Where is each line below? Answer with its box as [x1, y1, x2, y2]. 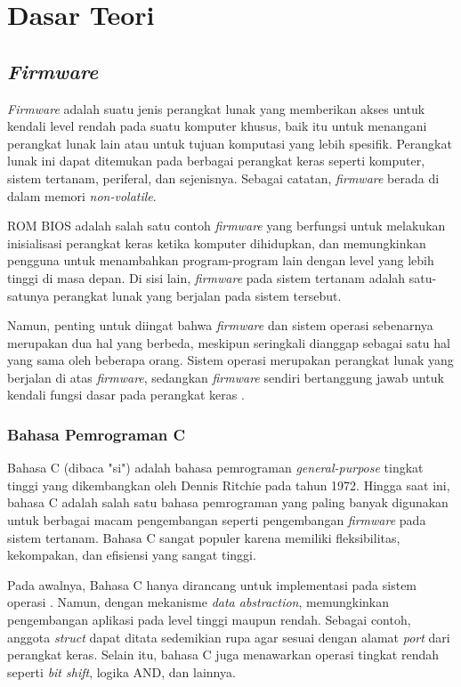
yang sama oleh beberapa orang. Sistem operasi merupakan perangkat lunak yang [7, 351, 454, 369]
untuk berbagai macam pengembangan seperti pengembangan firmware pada [7, 511, 426, 529]
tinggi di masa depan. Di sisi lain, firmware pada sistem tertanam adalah [7, 268, 406, 287]
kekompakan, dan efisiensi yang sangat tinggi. [7, 546, 256, 564]
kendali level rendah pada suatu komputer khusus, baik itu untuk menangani [7, 117, 427, 135]
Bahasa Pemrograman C [7, 424, 186, 445]
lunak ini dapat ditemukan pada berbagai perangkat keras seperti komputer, [7, 151, 425, 170]
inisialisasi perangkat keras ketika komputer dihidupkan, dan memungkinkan [7, 233, 426, 252]
